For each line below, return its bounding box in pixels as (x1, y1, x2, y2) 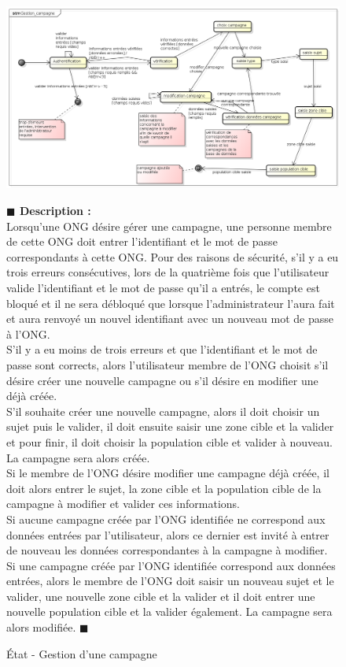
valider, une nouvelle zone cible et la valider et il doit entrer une (6, 587, 315, 604)
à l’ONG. (6, 325, 50, 342)
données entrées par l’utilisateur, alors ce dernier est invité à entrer (6, 526, 329, 543)
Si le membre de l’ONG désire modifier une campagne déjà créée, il (6, 465, 329, 481)
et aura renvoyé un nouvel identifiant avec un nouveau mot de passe (6, 310, 333, 327)
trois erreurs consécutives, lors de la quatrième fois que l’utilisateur (6, 264, 329, 280)
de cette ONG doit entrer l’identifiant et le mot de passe (6, 233, 278, 250)
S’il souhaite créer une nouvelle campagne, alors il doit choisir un (6, 402, 320, 419)
